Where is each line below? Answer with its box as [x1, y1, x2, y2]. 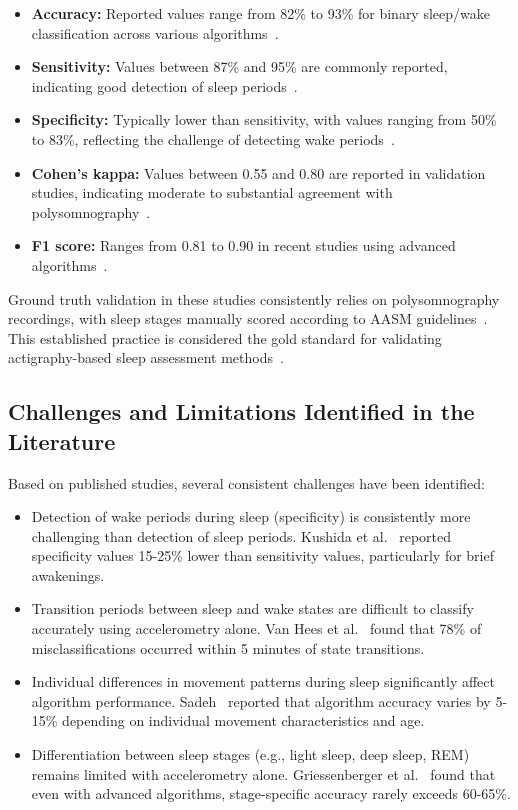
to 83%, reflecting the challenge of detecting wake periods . [31, 128, 395, 149]
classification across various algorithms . [31, 22, 279, 43]
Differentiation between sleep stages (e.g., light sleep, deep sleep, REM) [31, 744, 470, 765]
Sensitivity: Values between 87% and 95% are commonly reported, [31, 56, 448, 77]
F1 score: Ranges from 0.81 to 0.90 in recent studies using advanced [31, 235, 456, 256]
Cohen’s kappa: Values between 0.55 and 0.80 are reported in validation [31, 162, 486, 183]
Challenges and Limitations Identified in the [8, 396, 475, 427]
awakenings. [31, 564, 105, 585]
